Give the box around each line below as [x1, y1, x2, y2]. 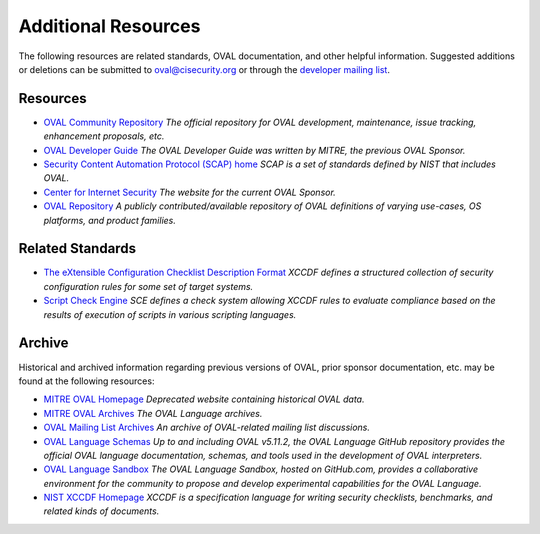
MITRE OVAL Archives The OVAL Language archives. [43, 407, 263, 419]
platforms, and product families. [43, 214, 177, 226]
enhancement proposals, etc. [43, 130, 165, 142]
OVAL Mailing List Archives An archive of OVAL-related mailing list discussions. [43, 421, 370, 434]
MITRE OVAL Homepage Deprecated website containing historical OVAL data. [43, 393, 365, 405]
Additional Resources [18, 15, 201, 37]
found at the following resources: [18, 375, 155, 387]
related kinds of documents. [43, 505, 160, 517]
